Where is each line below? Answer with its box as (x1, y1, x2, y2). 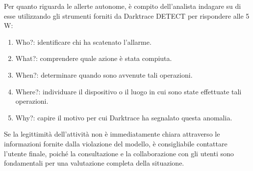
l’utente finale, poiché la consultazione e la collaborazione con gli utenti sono (4, 148, 234, 158)
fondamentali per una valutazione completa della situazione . (4, 158, 184, 168)
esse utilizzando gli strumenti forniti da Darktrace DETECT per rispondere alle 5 (4, 10, 250, 21)
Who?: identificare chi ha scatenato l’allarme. (15, 36, 152, 47)
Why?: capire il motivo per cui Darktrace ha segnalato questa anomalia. (15, 112, 232, 122)
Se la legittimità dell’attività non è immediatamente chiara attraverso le (4, 129, 220, 139)
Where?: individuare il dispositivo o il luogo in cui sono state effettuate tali (15, 86, 242, 96)
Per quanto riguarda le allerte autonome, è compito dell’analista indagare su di (4, 1, 241, 11)
